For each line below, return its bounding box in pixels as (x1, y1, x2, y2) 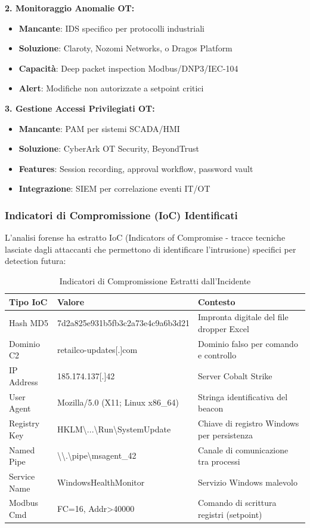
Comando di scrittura (197, 496, 277, 509)
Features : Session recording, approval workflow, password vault (18, 162, 253, 174)
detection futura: (5, 254, 66, 267)
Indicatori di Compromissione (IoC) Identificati (5, 207, 238, 222)
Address (9, 375, 38, 388)
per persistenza (197, 428, 253, 441)
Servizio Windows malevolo (197, 475, 297, 488)
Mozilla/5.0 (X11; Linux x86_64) (57, 396, 179, 409)
